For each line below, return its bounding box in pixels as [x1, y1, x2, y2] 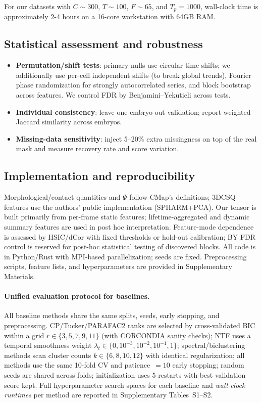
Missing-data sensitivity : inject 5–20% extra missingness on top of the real [16, 133, 257, 144]
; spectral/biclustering [177, 340, 245, 350]
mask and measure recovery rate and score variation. [16, 143, 179, 154]
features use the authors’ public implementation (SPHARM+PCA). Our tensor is [4, 201, 256, 212]
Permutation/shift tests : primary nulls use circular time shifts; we [16, 60, 230, 70]
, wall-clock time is [200, 1, 258, 11]
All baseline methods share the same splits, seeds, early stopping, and [4, 310, 220, 321]
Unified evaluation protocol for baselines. [4, 291, 150, 301]
